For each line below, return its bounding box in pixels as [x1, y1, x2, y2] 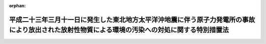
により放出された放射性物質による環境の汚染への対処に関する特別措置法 [9, 26, 229, 34]
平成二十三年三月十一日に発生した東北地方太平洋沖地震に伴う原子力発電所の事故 [9, 15, 255, 24]
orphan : [9, 3, 26, 8]
